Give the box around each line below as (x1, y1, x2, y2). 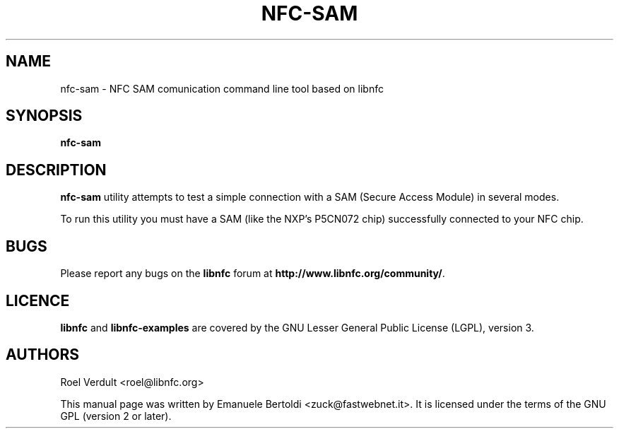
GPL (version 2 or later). (60, 409, 172, 422)
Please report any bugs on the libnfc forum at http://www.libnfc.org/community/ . (60, 267, 445, 280)
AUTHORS (6, 346, 80, 364)
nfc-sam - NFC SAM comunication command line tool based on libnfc (60, 82, 384, 95)
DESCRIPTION (6, 160, 107, 179)
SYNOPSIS (6, 107, 83, 125)
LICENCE (6, 291, 70, 310)
